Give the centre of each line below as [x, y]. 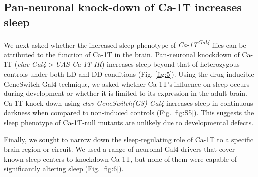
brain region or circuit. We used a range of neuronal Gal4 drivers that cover [120, 149]
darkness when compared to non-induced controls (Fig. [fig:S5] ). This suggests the [129, 113]
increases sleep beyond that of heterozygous [173, 64]
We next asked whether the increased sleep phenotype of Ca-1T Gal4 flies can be [125, 44]
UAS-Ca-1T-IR [79, 64]
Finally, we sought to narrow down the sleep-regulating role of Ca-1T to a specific [129, 139]
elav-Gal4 [32, 64]
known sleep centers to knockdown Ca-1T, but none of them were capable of [121, 158]
